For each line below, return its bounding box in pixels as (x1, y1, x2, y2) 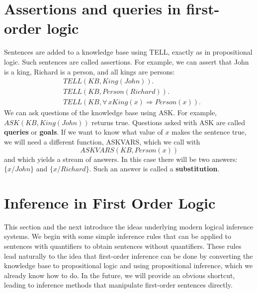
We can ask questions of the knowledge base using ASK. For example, (4, 107, 217, 118)
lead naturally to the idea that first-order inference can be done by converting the (4, 250, 253, 261)
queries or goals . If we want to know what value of (4, 127, 163, 137)
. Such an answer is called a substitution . (89, 163, 220, 174)
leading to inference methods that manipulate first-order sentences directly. (4, 280, 233, 290)
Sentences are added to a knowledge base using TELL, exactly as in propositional (4, 47, 253, 57)
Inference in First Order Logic (4, 192, 216, 213)
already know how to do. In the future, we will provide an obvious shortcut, (4, 270, 235, 280)
